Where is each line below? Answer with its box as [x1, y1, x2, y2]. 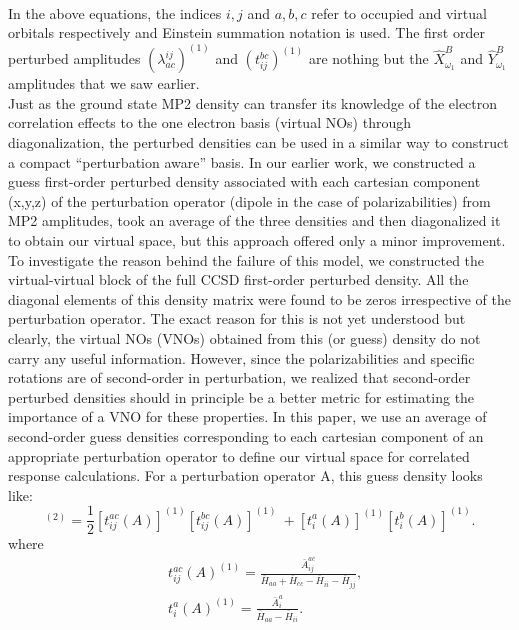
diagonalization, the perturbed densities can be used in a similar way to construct [8, 132, 509, 152]
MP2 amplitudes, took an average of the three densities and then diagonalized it [8, 210, 501, 231]
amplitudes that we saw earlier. [8, 73, 200, 94]
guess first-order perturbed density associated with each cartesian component [8, 171, 481, 192]
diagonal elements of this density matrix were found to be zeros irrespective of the [8, 288, 511, 309]
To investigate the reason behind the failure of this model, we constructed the [8, 249, 485, 270]
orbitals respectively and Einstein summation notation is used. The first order [8, 22, 485, 43]
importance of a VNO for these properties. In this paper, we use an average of [8, 406, 487, 427]
